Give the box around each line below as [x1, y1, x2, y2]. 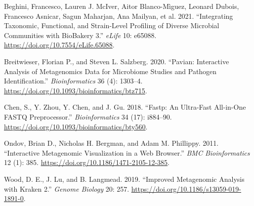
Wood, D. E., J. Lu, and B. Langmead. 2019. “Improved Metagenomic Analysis [4, 173, 245, 184]
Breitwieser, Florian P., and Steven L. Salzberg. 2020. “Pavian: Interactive [4, 56, 229, 66]
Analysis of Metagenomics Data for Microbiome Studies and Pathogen [4, 66, 217, 76]
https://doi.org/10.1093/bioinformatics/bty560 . [4, 121, 148, 131]
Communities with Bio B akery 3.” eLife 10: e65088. [4, 30, 157, 40]
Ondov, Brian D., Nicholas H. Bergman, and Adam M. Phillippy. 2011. [4, 138, 219, 148]
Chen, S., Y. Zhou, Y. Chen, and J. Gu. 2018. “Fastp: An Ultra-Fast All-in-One [4, 102, 246, 112]
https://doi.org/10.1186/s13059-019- [131, 183, 242, 194]
